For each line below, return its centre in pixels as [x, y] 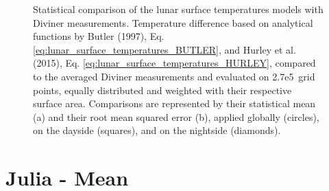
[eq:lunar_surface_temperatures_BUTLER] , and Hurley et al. [164, 49]
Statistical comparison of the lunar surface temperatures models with [178, 9]
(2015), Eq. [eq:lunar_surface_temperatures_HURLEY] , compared [174, 63]
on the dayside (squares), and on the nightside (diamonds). [157, 130]
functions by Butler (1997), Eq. [99, 36]
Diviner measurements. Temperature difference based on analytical [173, 22]
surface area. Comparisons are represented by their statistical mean [174, 103]
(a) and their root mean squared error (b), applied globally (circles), [176, 116]
